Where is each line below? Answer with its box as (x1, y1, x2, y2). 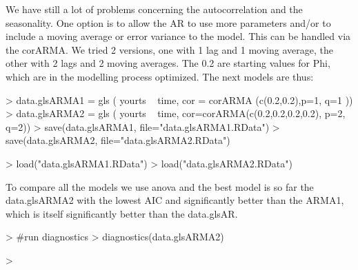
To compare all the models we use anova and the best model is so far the (6, 179, 314, 194)
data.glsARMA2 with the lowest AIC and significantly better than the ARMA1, (6, 193, 344, 207)
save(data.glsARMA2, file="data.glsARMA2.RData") (6, 133, 230, 147)
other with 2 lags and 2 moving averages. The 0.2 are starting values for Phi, (6, 56, 330, 70)
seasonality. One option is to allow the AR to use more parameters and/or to (6, 15, 331, 30)
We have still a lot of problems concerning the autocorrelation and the (6, 2, 303, 16)
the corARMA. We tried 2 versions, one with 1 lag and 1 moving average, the (6, 42, 333, 56)
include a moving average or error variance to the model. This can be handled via (6, 29, 351, 43)
